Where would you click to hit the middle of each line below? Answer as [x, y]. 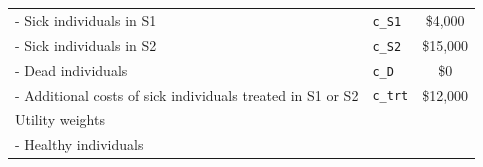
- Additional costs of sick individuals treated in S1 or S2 [187, 94]
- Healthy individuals [79, 144]
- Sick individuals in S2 [86, 44]
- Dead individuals [71, 69]
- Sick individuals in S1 [86, 19]
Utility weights [60, 119]
